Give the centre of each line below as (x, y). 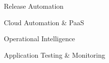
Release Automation (34, 6)
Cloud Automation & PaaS (44, 22)
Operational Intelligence (39, 39)
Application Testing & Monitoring (54, 55)
